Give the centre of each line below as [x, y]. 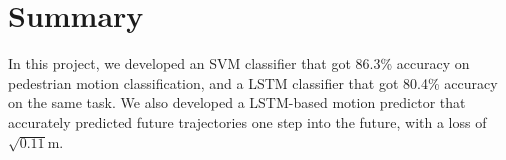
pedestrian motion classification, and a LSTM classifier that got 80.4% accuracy [253, 82]
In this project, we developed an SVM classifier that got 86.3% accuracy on [239, 63]
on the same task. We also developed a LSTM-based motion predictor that [237, 102]
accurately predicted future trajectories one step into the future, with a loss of [247, 121]
